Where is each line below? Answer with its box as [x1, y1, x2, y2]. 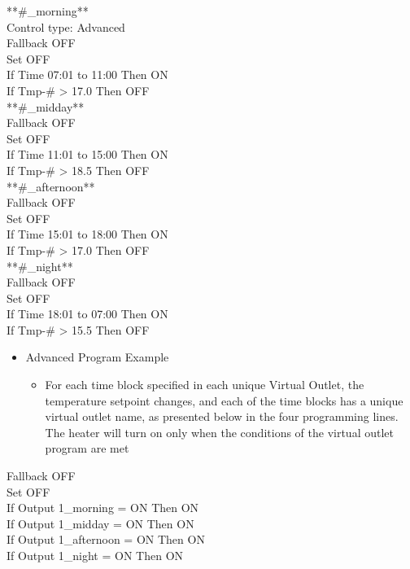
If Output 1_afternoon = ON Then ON [7, 531, 205, 548]
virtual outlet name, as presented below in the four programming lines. [45, 408, 399, 425]
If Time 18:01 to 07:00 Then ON [7, 305, 168, 322]
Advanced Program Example [25, 348, 169, 365]
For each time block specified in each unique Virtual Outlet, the [45, 376, 364, 393]
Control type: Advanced [7, 18, 125, 35]
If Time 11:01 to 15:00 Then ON [7, 146, 168, 163]
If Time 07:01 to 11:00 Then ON [7, 66, 168, 83]
